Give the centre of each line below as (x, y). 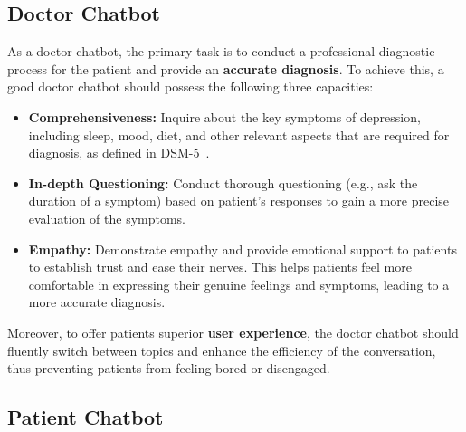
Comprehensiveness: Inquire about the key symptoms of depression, (224, 116)
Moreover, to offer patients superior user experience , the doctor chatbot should (233, 332)
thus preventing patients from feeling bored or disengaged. (169, 368)
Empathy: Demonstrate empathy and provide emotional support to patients (243, 249)
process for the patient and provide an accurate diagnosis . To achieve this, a (226, 68)
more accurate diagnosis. (97, 302)
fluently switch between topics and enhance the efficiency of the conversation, (222, 350)
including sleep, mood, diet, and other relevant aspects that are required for (239, 134)
